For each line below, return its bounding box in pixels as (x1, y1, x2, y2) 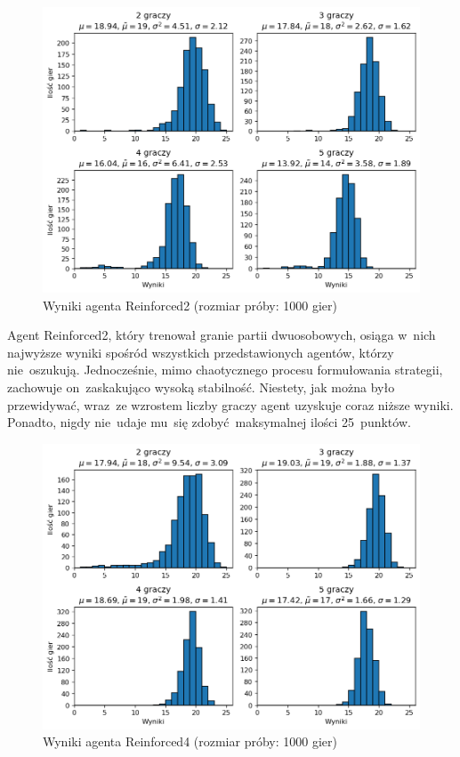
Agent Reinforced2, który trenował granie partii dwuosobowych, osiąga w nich (7, 326, 436, 344)
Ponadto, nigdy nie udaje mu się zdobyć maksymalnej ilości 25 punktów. (7, 413, 411, 431)
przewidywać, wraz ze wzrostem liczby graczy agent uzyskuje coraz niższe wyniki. (7, 395, 454, 414)
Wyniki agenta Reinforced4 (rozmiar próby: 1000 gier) (43, 732, 337, 751)
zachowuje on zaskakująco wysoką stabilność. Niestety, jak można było (7, 377, 395, 396)
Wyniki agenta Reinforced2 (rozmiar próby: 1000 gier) (43, 295, 337, 314)
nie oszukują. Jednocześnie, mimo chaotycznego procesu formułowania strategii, (7, 360, 443, 379)
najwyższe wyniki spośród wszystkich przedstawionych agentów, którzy (7, 342, 394, 361)
